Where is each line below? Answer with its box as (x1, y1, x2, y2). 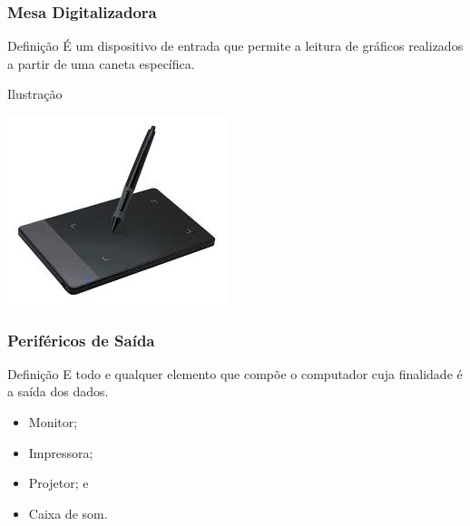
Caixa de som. (28, 503, 108, 522)
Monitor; (28, 413, 78, 431)
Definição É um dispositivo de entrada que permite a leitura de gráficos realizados (7, 36, 464, 55)
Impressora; (28, 443, 93, 462)
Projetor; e (28, 473, 89, 492)
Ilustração (7, 84, 63, 103)
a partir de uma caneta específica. (7, 54, 195, 73)
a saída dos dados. (7, 382, 109, 401)
